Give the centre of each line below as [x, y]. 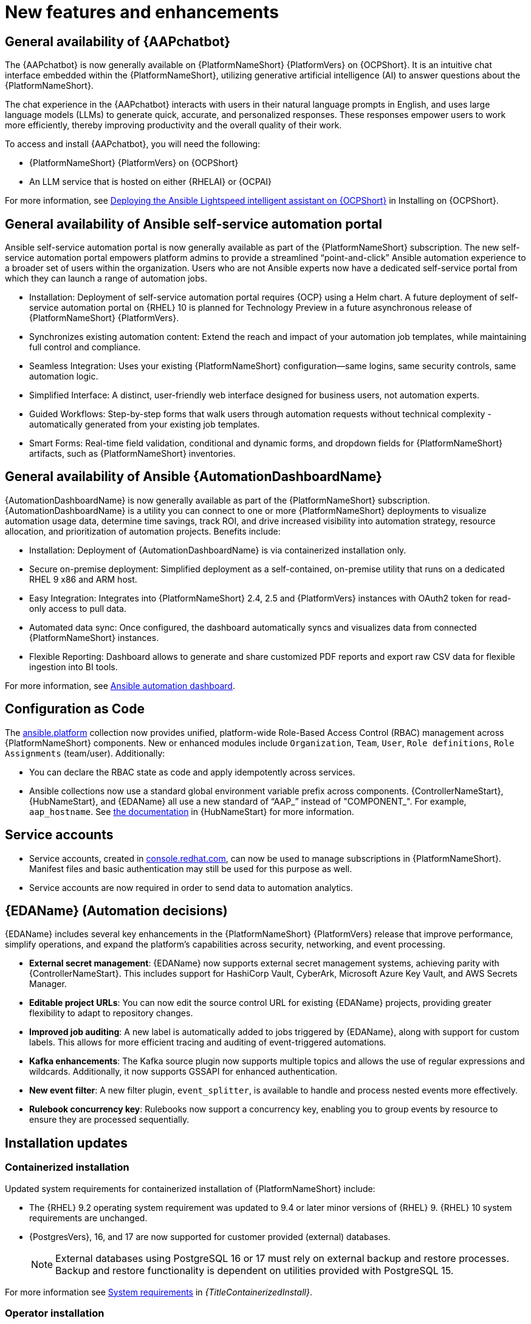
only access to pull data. [78, 608]
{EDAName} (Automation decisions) [116, 910]
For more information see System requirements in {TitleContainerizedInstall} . [159, 1292]
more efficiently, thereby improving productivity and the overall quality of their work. [173, 125]
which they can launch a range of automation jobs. [106, 279]
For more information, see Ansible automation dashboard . [120, 685]
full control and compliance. [85, 347]
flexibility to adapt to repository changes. [111, 1013]
